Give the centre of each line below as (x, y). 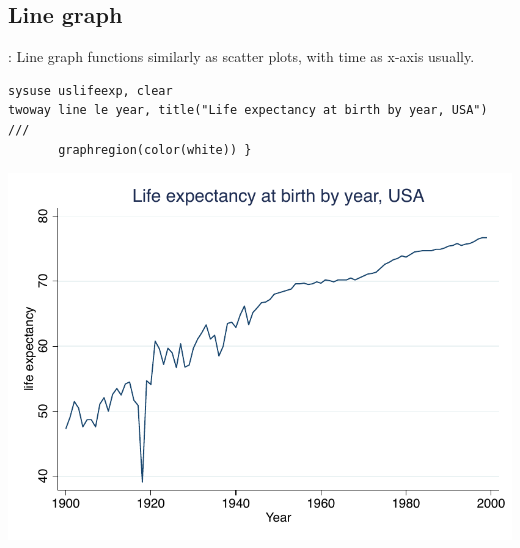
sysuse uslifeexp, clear (90, 90)
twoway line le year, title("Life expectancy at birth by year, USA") (248, 110)
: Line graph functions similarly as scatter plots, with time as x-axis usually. (241, 56)
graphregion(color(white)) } (155, 149)
